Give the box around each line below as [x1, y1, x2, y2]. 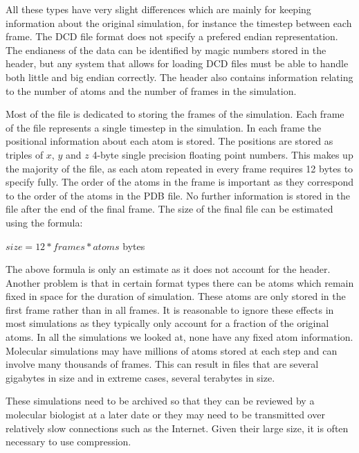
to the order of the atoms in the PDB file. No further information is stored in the [6, 188, 351, 202]
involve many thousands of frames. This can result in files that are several [6, 357, 319, 371]
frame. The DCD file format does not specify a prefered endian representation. [6, 29, 338, 44]
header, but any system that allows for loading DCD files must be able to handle [6, 56, 349, 71]
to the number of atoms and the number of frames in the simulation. [6, 83, 297, 98]
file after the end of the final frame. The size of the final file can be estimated [6, 202, 333, 216]
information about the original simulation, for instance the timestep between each [6, 15, 352, 30]
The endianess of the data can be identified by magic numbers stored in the [6, 42, 326, 57]
